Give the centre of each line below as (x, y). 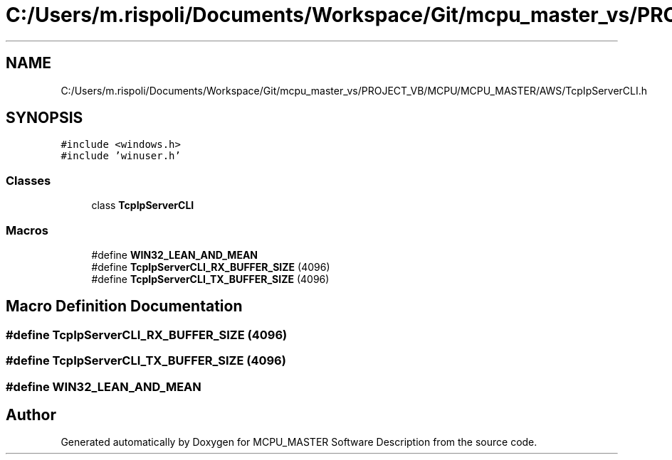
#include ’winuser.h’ (121, 156)
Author (31, 414)
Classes (28, 180)
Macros (27, 230)
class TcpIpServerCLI (143, 205)
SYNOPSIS (44, 118)
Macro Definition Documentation (124, 306)
